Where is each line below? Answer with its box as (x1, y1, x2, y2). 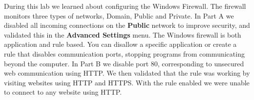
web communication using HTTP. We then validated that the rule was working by (4, 68, 250, 78)
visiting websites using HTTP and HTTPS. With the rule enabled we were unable (4, 77, 250, 87)
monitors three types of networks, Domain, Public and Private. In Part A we (4, 10, 234, 20)
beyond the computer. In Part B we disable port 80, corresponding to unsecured (4, 58, 244, 68)
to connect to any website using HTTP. (4, 87, 122, 97)
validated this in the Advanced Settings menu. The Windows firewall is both (4, 29, 241, 40)
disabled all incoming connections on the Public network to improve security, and (4, 20, 250, 30)
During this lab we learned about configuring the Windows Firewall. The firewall (4, 1, 246, 11)
